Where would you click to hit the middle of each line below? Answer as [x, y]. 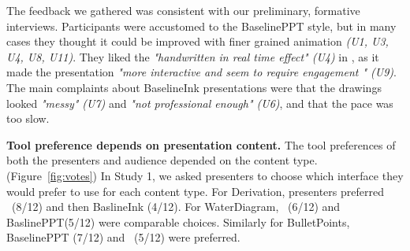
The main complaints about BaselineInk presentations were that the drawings [194, 87]
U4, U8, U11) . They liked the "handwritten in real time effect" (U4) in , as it [193, 56]
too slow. [28, 118]
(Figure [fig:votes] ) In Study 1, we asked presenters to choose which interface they [205, 175]
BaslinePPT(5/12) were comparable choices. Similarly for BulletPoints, [178, 221]
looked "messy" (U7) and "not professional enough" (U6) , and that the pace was [200, 103]
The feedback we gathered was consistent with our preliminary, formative [183, 10]
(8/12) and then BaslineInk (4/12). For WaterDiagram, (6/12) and [176, 207]
